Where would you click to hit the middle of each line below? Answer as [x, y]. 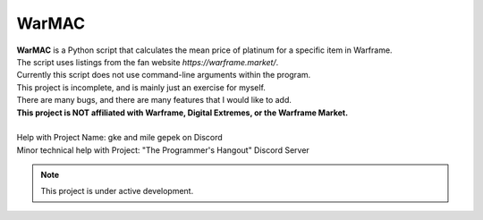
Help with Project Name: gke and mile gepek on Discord [119, 138]
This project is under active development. [117, 191]
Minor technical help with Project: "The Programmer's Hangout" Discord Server [163, 150]
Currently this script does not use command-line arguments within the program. [164, 75]
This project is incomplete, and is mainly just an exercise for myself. [141, 87]
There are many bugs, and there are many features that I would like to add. [154, 100]
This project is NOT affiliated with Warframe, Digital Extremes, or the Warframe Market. [182, 113]
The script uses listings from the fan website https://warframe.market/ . [148, 62]
